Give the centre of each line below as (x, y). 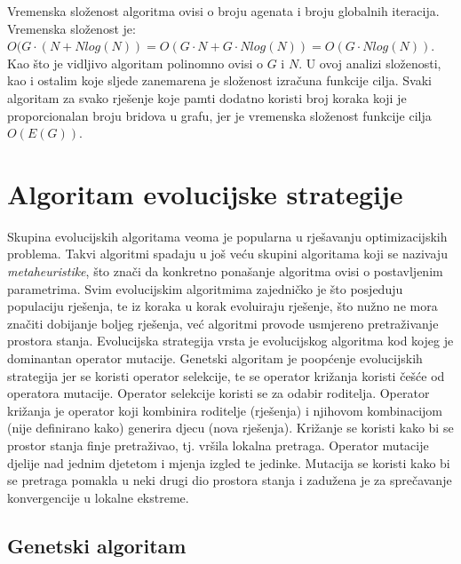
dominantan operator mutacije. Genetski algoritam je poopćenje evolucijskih (215, 358)
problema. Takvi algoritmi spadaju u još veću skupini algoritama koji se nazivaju (227, 254)
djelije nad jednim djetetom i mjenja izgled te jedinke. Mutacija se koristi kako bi (229, 462)
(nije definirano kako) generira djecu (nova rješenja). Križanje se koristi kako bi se (230, 428)
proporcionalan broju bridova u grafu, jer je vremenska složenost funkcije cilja (219, 115)
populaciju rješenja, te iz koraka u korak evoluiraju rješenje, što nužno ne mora (223, 306)
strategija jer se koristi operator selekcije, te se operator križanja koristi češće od (226, 375)
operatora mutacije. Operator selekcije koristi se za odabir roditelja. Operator (219, 393)
